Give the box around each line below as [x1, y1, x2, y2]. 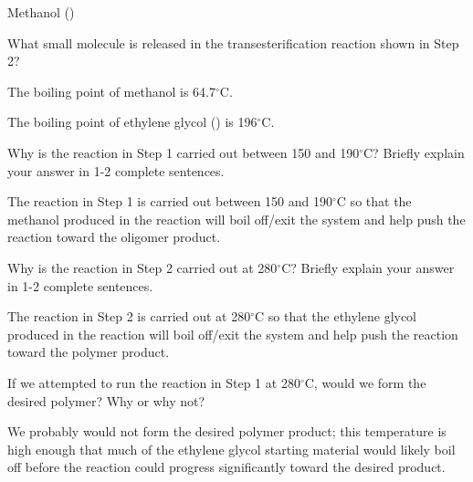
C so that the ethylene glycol [255, 307, 417, 326]
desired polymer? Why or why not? [7, 391, 205, 410]
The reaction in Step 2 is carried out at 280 [7, 307, 251, 326]
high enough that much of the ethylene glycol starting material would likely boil [7, 439, 456, 458]
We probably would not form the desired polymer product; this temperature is [7, 422, 447, 441]
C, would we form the [304, 372, 426, 392]
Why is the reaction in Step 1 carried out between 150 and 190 [7, 142, 360, 162]
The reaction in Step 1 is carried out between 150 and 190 [7, 192, 333, 211]
